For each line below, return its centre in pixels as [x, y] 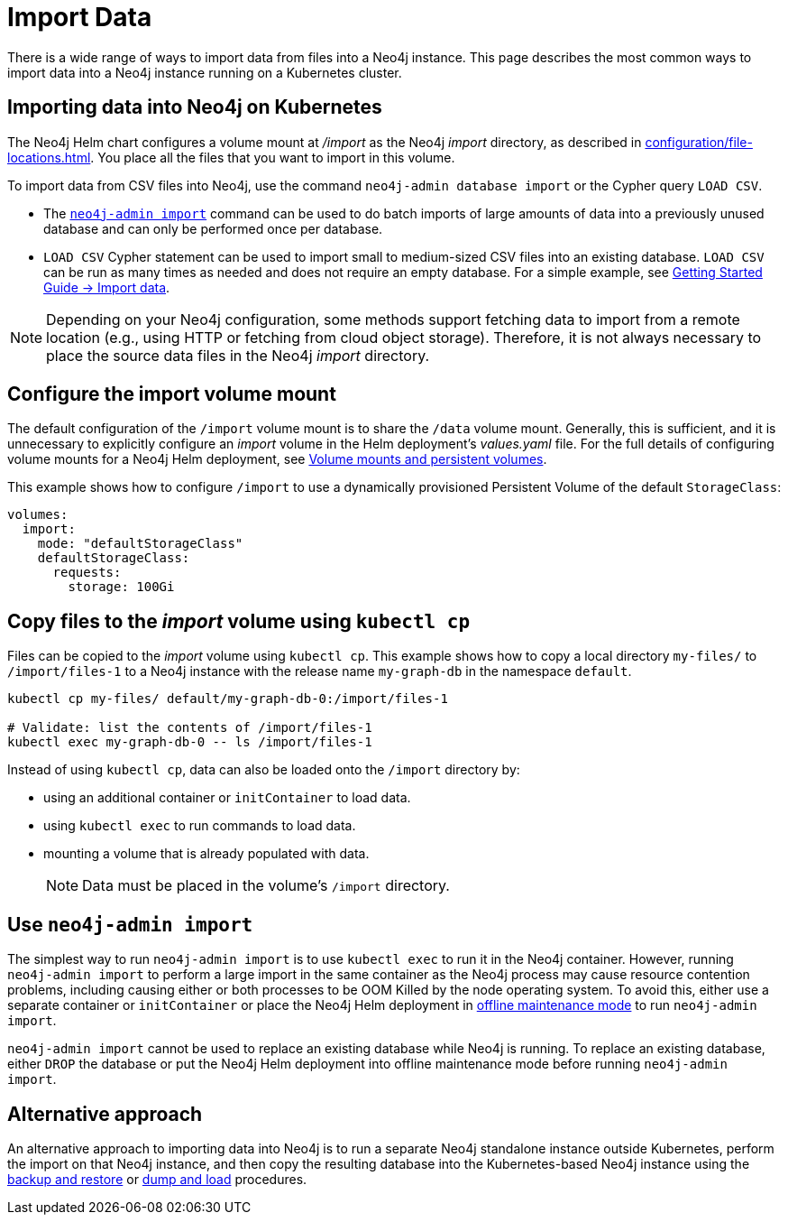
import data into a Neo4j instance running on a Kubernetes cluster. [205, 72]
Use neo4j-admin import [130, 924]
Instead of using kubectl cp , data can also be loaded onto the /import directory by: [264, 770]
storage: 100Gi [121, 587]
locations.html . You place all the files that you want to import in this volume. [231, 157]
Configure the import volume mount [172, 394]
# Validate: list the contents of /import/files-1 [190, 728]
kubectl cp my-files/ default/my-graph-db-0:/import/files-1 [228, 699]
